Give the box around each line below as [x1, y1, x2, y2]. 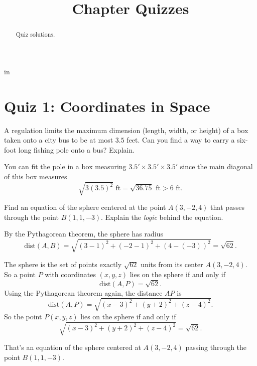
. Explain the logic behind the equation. [101, 211, 223, 222]
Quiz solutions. [16, 30, 55, 39]
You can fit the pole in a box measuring [4, 161, 126, 172]
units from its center [141, 259, 203, 270]
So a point [4, 269, 36, 279]
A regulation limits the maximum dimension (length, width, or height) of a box [4, 125, 248, 135]
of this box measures [4, 171, 67, 181]
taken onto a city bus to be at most [4, 135, 113, 145]
